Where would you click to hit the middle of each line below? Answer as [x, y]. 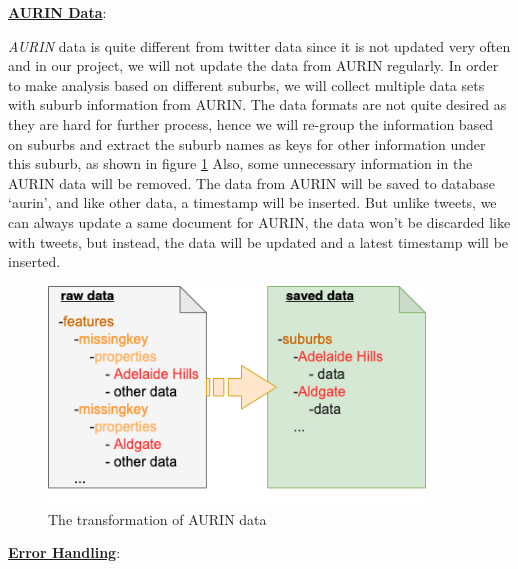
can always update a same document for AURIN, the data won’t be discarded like [259, 221]
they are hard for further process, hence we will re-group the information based [251, 123]
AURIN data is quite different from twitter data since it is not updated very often [259, 45]
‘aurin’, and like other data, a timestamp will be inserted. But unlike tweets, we [252, 202]
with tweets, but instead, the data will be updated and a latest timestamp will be [258, 241]
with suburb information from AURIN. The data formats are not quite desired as [257, 104]
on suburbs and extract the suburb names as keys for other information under [247, 143]
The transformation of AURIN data [157, 518]
